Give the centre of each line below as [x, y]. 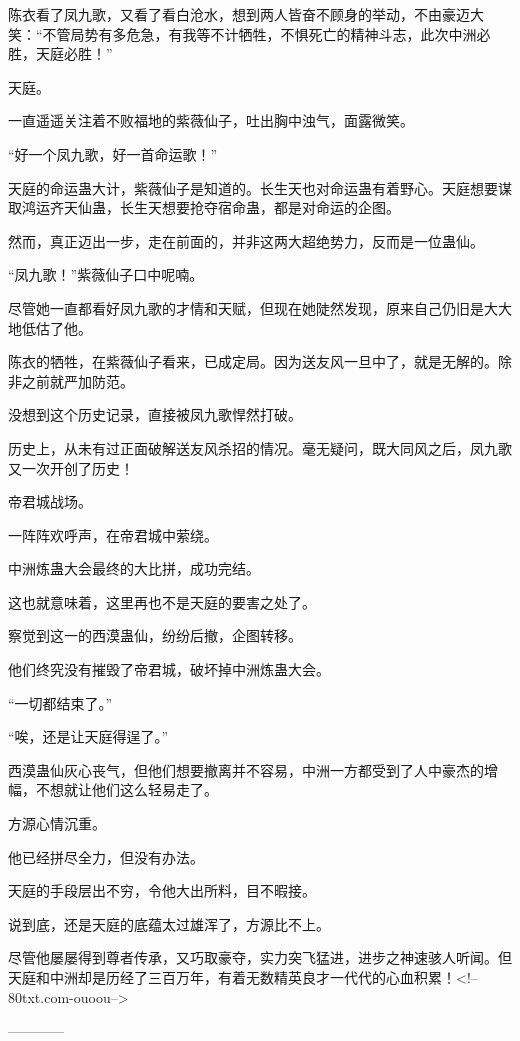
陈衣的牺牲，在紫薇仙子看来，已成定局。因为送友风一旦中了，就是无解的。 [253, 361]
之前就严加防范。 [77, 380]
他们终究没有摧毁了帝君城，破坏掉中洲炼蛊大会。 [169, 669]
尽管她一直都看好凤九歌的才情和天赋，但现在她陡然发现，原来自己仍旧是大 [253, 307]
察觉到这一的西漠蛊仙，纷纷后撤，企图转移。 [155, 635]
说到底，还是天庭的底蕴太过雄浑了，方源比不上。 [169, 923]
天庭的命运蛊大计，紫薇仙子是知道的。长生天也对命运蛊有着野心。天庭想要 [253, 187]
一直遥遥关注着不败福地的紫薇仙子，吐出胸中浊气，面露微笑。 [211, 120]
